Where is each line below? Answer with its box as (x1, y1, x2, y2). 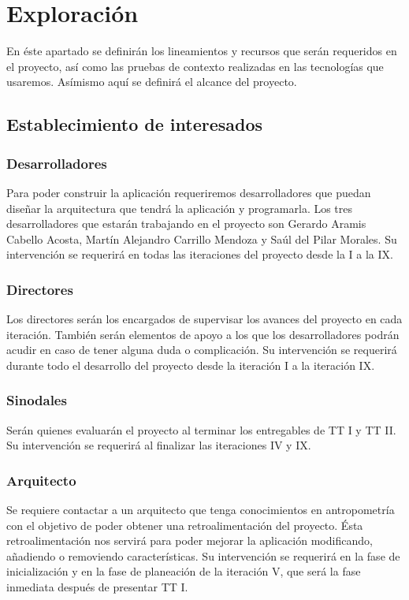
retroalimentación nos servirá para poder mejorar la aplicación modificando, (6, 532, 373, 549)
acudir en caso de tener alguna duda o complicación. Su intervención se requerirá (6, 341, 397, 358)
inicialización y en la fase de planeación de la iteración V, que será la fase (6, 563, 361, 580)
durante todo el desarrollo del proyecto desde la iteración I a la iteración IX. (6, 356, 375, 373)
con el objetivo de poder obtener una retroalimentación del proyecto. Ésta (6, 516, 363, 533)
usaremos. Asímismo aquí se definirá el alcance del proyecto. (6, 73, 297, 90)
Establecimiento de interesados (6, 112, 263, 136)
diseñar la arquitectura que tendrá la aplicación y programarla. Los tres (6, 199, 353, 216)
